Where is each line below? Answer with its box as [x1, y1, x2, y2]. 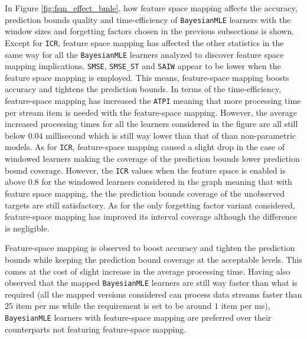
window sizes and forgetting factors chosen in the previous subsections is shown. [5, 25, 295, 37]
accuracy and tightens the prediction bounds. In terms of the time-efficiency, [5, 83, 282, 95]
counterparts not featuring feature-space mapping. [5, 322, 187, 335]
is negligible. [5, 221, 50, 234]
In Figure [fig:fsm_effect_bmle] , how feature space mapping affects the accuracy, [5, 2, 298, 14]
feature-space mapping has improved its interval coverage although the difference [5, 210, 298, 223]
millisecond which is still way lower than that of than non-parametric [45, 129, 296, 141]
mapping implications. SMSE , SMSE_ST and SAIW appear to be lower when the [5, 60, 281, 72]
